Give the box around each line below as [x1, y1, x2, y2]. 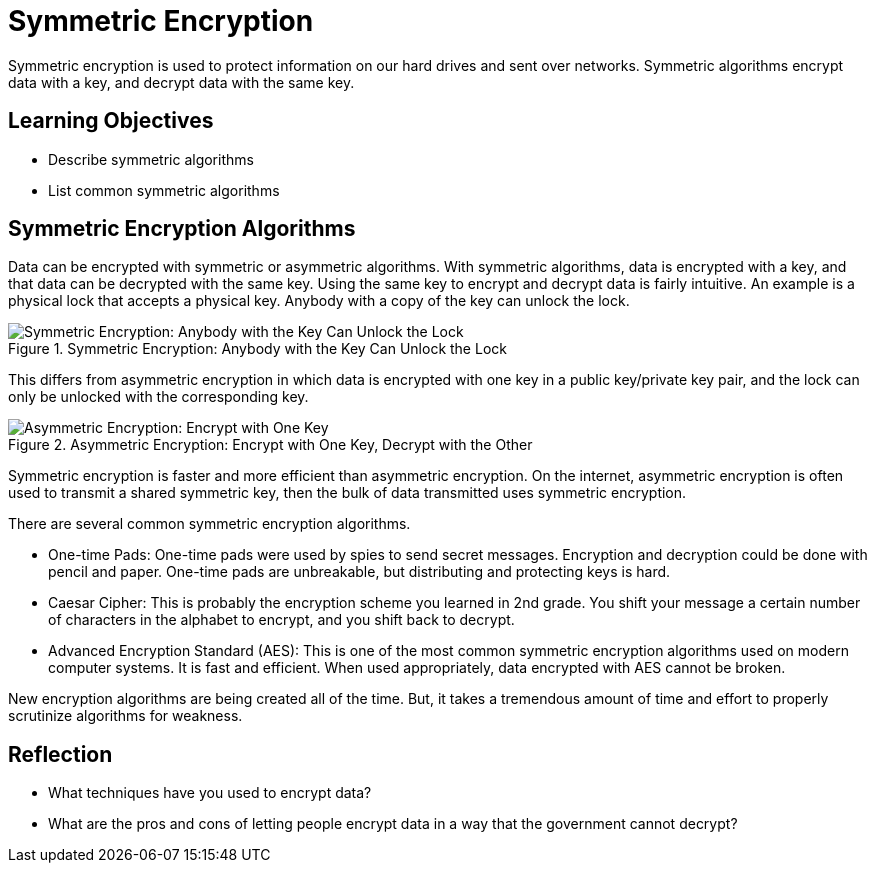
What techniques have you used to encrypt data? [48, 784, 372, 802]
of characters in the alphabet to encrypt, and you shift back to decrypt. [48, 611, 515, 629]
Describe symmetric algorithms [48, 150, 254, 168]
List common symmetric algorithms [48, 181, 280, 199]
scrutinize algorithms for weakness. [8, 707, 243, 725]
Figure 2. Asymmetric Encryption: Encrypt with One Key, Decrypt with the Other [8, 436, 533, 454]
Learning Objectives [8, 108, 214, 134]
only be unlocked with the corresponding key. [8, 388, 309, 406]
